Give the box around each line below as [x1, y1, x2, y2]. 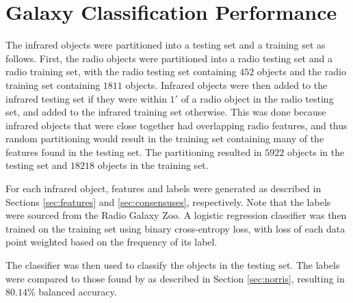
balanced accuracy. [38, 285, 117, 299]
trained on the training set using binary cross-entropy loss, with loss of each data [5, 221, 345, 235]
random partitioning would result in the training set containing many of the [5, 131, 324, 146]
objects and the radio [257, 64, 346, 79]
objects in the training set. [97, 158, 209, 172]
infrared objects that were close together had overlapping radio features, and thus [5, 118, 348, 132]
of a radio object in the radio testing [181, 91, 334, 105]
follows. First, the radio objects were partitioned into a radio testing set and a [5, 51, 332, 65]
